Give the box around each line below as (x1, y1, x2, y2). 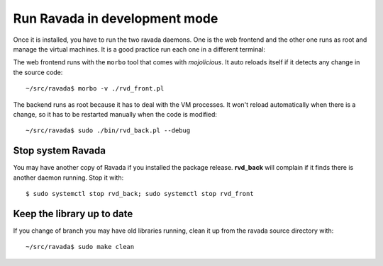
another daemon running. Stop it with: (13, 173, 124, 182)
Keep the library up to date (13, 207, 133, 219)
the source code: (13, 68, 63, 76)
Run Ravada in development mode (13, 11, 218, 26)
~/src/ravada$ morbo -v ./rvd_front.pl (26, 85, 165, 93)
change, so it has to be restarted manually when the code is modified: (13, 110, 218, 118)
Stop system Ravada (13, 145, 106, 157)
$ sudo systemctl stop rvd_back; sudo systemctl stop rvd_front (26, 190, 255, 197)
